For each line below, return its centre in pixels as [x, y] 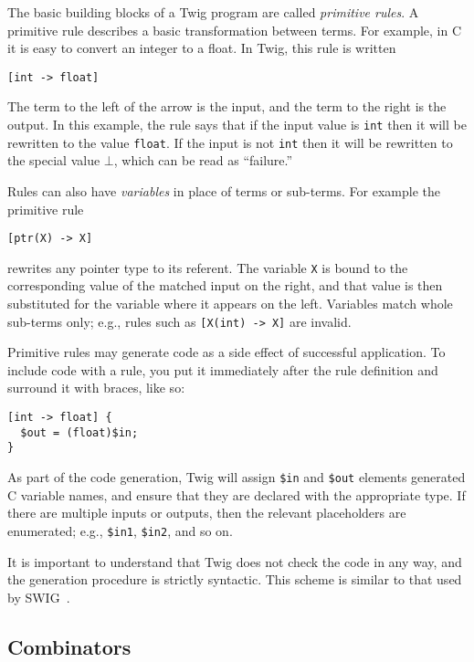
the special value [54, 160]
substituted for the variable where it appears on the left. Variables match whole [230, 304]
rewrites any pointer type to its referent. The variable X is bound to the [208, 267]
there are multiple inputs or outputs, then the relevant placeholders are [207, 513]
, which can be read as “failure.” [203, 160]
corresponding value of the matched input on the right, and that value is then [225, 285]
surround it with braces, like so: [96, 388]
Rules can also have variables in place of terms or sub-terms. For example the [224, 190]
